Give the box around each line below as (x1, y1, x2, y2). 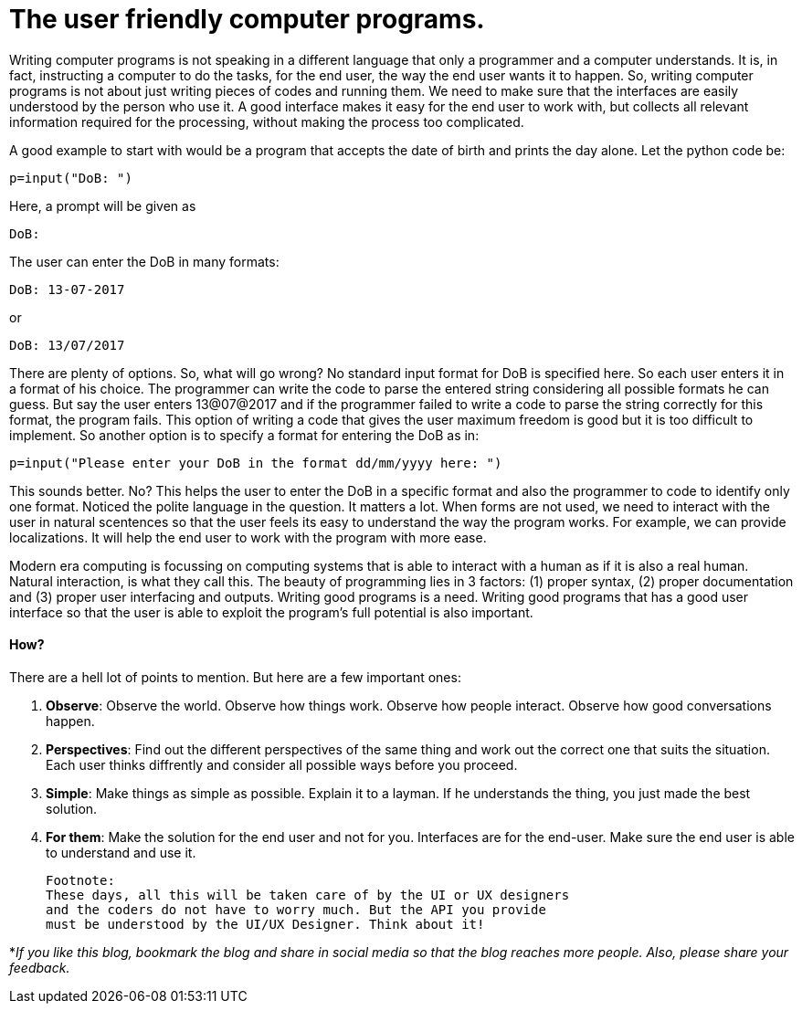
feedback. (9, 959, 70, 975)
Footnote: (46, 872, 115, 888)
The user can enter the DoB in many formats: (9, 253, 280, 269)
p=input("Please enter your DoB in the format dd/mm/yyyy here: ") (9, 455, 502, 470)
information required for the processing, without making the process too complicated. (9, 113, 524, 130)
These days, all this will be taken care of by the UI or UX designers (46, 887, 570, 902)
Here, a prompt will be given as (9, 197, 196, 214)
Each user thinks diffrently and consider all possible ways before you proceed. (46, 756, 518, 773)
